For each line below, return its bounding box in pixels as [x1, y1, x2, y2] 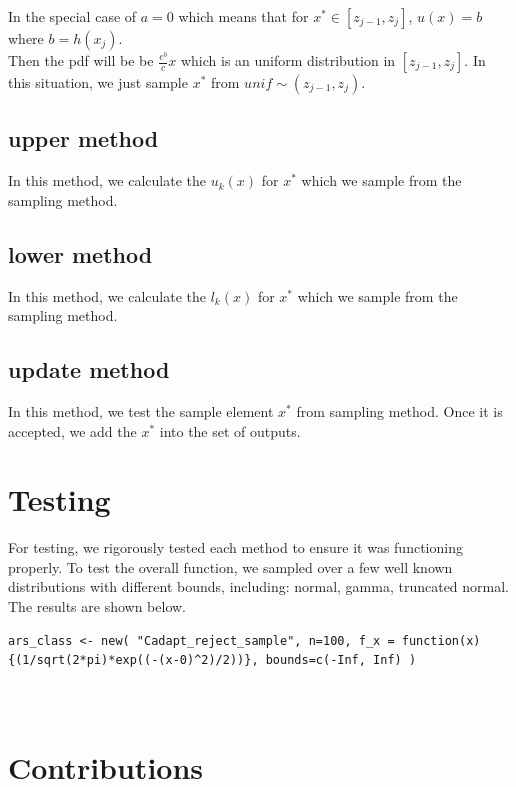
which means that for [178, 6, 309, 26]
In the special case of [8, 6, 137, 26]
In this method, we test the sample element [8, 400, 274, 421]
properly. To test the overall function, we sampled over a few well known [8, 556, 453, 577]
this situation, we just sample [8, 72, 188, 92]
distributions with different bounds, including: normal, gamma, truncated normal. [8, 576, 510, 597]
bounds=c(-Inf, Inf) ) [265, 653, 417, 668]
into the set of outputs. [159, 420, 301, 441]
